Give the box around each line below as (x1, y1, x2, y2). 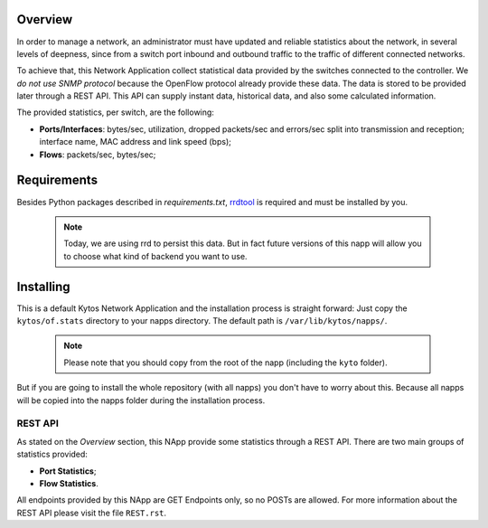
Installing (16, 278, 71, 294)
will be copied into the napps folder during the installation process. (16, 394, 266, 406)
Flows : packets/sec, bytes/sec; (39, 149, 156, 160)
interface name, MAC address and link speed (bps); (39, 137, 232, 147)
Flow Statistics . (39, 477, 99, 488)
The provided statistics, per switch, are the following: (16, 107, 214, 118)
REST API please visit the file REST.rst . (16, 507, 167, 518)
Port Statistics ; (39, 466, 97, 476)
